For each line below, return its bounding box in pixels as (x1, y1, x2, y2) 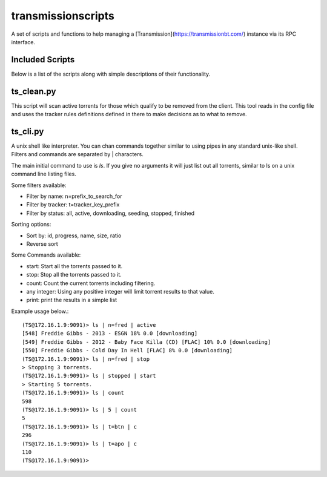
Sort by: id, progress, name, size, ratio (26, 232, 122, 239)
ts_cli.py (11, 126, 44, 136)
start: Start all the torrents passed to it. (26, 262, 123, 269)
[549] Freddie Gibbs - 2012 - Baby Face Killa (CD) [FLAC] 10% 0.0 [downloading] (22, 338, 271, 345)
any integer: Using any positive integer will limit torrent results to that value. (26, 288, 214, 295)
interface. (11, 38, 36, 45)
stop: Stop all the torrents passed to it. (26, 271, 122, 278)
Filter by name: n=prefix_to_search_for (26, 192, 122, 200)
